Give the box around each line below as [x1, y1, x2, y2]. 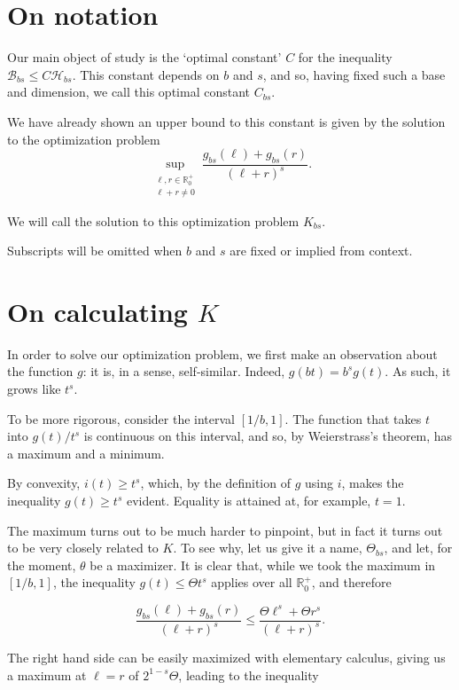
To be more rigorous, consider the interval [7, 409, 236, 427]
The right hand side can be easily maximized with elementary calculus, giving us [7, 648, 446, 667]
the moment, [7, 555, 76, 574]
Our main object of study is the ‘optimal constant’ [7, 48, 282, 67]
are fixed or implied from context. [229, 241, 413, 260]
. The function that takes [284, 409, 422, 427]
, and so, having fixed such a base [262, 65, 446, 83]
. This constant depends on [72, 65, 220, 83]
